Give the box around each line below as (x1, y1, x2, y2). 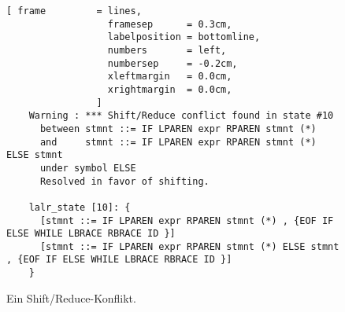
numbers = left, (107, 44, 227, 56)
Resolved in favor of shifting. (39, 175, 210, 187)
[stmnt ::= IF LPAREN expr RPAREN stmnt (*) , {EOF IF (39, 215, 334, 226)
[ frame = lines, (6, 6, 142, 17)
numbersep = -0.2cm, (107, 57, 238, 69)
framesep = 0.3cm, (107, 18, 232, 30)
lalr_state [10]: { (28, 201, 131, 213)
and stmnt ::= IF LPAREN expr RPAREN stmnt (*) (39, 136, 317, 148)
